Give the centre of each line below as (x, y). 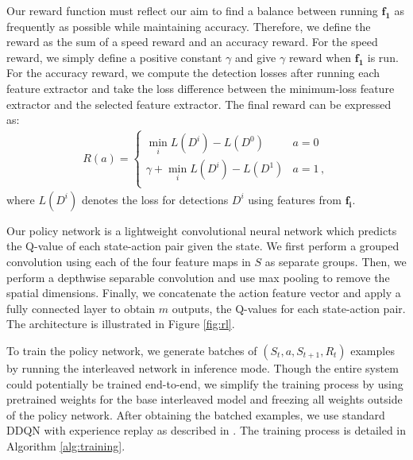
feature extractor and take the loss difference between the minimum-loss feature (201, 88)
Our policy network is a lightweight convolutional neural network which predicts (202, 230)
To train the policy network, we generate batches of (132, 350)
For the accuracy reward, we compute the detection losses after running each (193, 73)
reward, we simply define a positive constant (114, 57)
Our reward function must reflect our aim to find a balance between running (192, 10)
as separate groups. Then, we (336, 261)
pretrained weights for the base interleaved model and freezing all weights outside (205, 399)
